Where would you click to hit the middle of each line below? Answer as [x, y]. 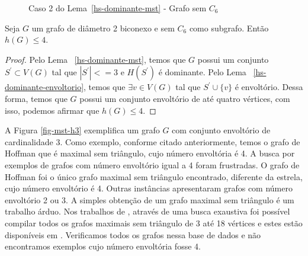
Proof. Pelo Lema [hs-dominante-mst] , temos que [95, 59]
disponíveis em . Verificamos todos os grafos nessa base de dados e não [133, 234]
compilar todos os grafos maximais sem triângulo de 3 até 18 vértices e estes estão [154, 223]
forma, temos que [36, 98]
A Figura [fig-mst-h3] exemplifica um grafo [82, 130]
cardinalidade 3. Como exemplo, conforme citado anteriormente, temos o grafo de [153, 141]
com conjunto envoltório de [221, 130]
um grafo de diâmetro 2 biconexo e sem [103, 28]
